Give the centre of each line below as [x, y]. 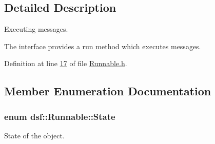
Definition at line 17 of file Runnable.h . [66, 63]
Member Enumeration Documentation [108, 91]
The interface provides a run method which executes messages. [103, 46]
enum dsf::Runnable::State [60, 116]
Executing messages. [36, 29]
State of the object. [34, 135]
